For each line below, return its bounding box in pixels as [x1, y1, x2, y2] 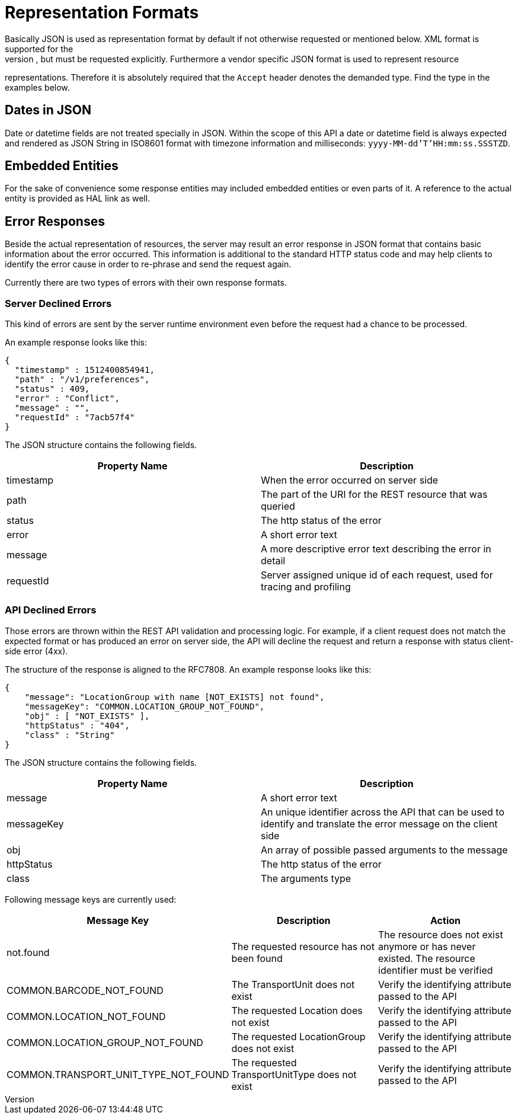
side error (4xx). [5, 645, 68, 656]
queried [261, 500, 295, 513]
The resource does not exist [378, 928, 503, 941]
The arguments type [261, 872, 351, 884]
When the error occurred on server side [261, 474, 439, 487]
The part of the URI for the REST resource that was [261, 488, 488, 501]
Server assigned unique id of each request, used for [261, 569, 493, 581]
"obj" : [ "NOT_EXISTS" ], [24, 711, 150, 721]
